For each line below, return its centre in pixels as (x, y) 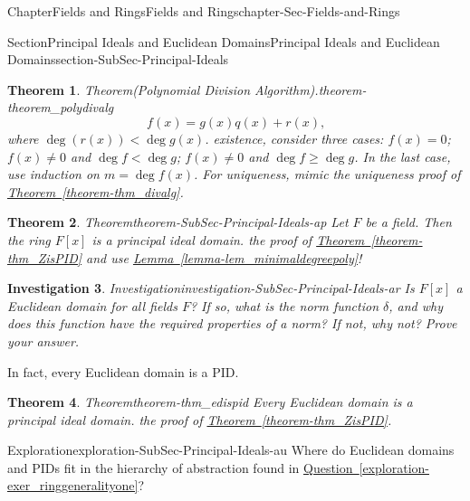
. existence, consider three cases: (294, 138)
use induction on (53, 174)
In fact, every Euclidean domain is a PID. (123, 371)
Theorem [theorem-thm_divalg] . (96, 191)
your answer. (43, 340)
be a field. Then (408, 222)
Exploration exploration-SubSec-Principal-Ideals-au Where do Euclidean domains (231, 450)
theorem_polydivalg (61, 107)
